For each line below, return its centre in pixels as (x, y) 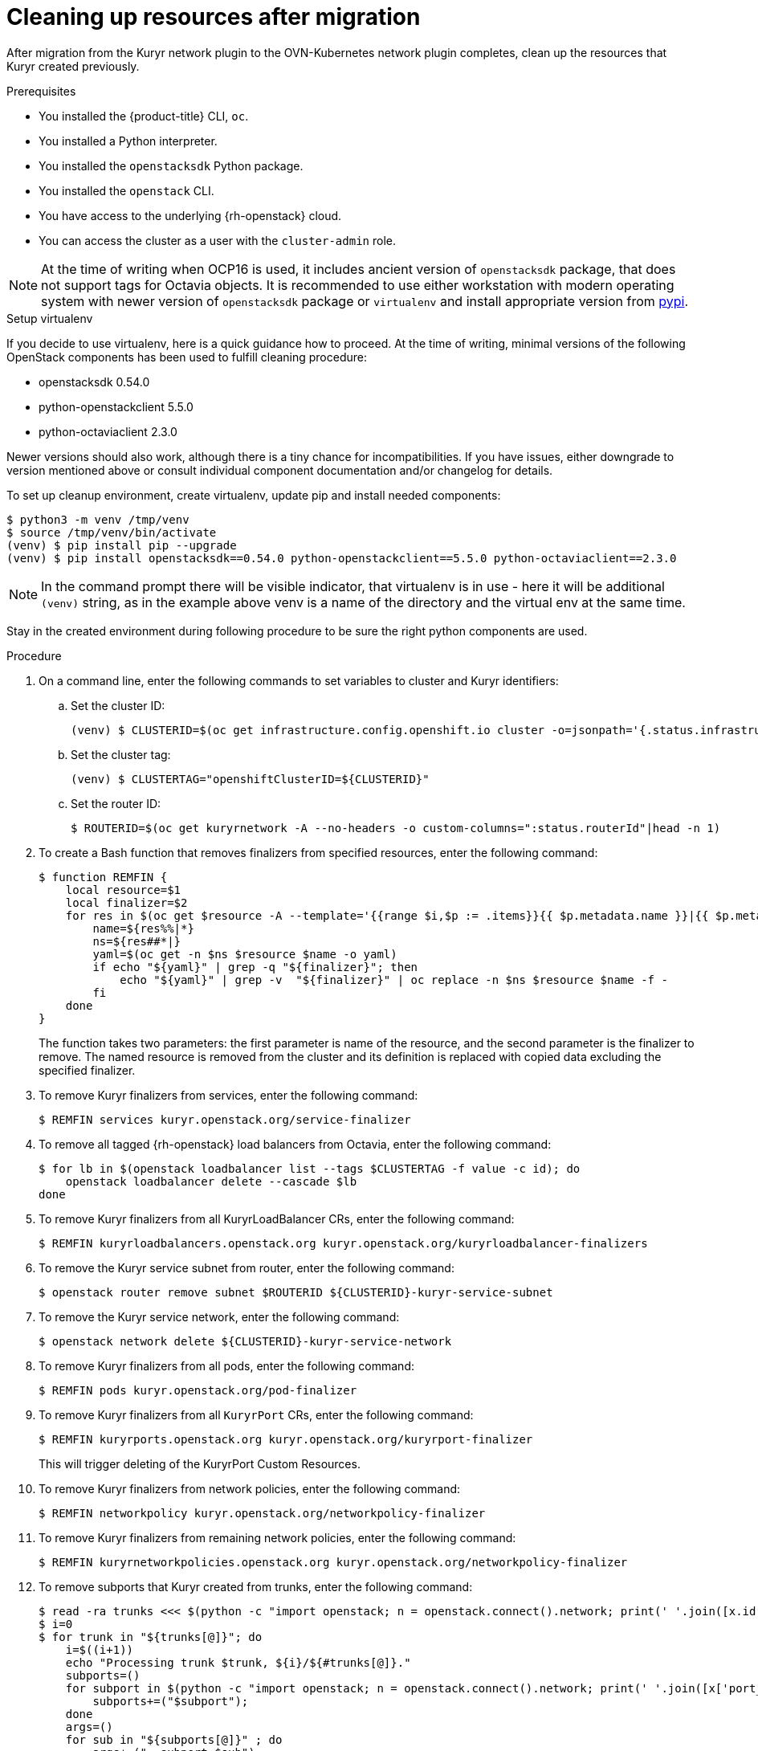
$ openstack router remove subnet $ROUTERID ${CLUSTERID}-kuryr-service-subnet (296, 1292)
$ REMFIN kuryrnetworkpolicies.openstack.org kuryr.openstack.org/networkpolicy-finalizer (333, 1562)
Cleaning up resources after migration (214, 17)
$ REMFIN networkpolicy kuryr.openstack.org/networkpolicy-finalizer (262, 1513)
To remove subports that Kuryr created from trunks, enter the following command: (256, 1586)
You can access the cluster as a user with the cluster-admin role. (217, 240)
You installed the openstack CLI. (126, 190)
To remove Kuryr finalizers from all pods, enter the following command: (226, 1365)
